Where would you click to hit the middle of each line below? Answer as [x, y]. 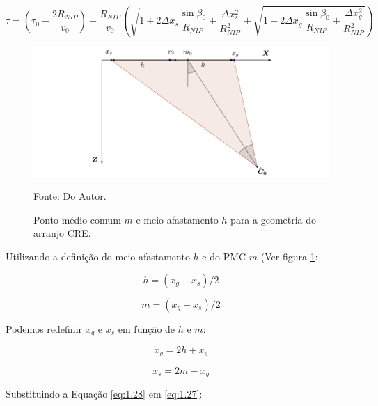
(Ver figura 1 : [289, 257]
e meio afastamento [177, 219]
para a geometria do [274, 219]
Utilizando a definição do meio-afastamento [98, 257]
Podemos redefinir [44, 328]
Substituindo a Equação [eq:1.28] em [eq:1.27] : [104, 394]
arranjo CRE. [62, 233]
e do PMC [224, 257]
